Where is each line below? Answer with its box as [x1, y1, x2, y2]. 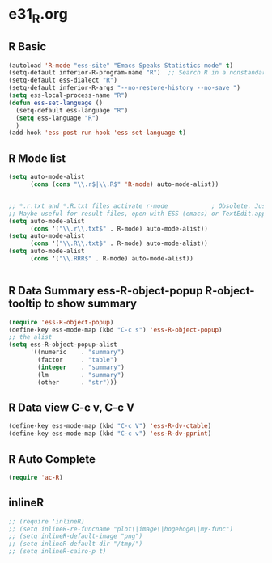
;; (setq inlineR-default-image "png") [8, 532, 143, 540]
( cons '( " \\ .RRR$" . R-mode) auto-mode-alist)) [29, 255, 194, 263]
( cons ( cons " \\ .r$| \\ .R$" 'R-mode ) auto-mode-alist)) [29, 180, 219, 188]
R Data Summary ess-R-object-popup [8, 284, 203, 298]
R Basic [8, 40, 47, 53]
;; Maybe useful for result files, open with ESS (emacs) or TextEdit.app [8, 210, 266, 218]
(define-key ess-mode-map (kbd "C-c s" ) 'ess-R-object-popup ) [8, 325, 223, 334]
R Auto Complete [8, 452, 96, 466]
